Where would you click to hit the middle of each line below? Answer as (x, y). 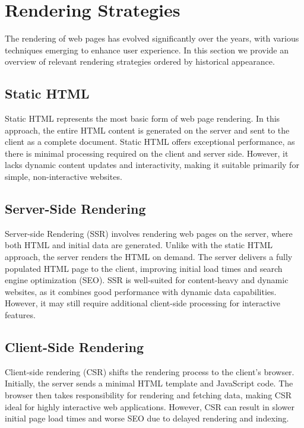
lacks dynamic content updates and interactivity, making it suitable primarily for (152, 165)
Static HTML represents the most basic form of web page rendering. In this (142, 118)
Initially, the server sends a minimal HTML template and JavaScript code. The (149, 383)
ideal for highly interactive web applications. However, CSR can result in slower (150, 406)
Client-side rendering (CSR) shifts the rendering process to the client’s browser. (150, 371)
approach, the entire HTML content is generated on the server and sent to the (147, 130)
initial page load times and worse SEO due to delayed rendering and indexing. (147, 418)
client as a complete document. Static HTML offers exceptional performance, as (150, 142)
